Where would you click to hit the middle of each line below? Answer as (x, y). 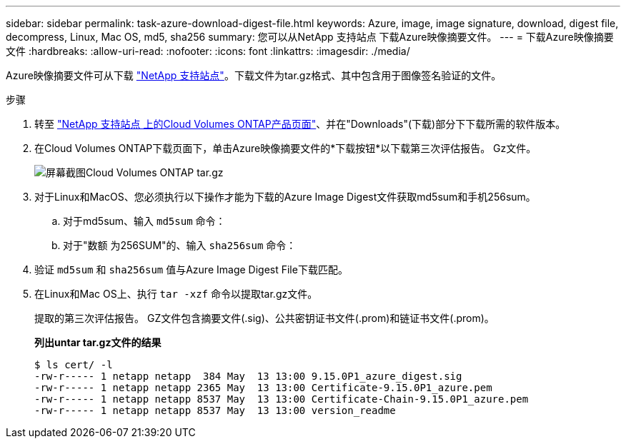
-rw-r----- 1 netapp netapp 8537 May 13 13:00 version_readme (215, 410)
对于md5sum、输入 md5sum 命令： (144, 221)
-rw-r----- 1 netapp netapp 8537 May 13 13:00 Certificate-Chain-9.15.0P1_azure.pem (282, 399)
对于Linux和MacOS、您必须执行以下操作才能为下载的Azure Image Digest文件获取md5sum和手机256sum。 (285, 197)
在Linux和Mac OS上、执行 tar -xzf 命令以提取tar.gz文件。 (176, 294)
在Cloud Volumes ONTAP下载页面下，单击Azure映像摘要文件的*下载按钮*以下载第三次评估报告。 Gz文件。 (285, 148)
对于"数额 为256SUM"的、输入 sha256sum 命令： (180, 245)
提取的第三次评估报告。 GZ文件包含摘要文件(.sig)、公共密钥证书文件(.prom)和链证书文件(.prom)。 (264, 318)
